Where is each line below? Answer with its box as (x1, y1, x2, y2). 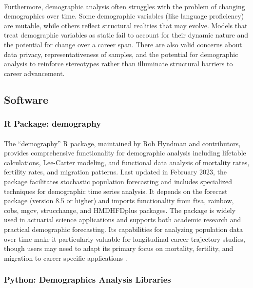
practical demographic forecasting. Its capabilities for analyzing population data (4, 224, 243, 234)
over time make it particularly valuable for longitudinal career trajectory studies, (4, 233, 245, 244)
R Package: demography (4, 117, 101, 130)
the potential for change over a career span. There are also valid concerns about (4, 39, 242, 49)
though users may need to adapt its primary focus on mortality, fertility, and (4, 243, 234, 253)
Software (4, 92, 49, 107)
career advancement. (4, 68, 65, 78)
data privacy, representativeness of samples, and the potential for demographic (4, 49, 238, 59)
